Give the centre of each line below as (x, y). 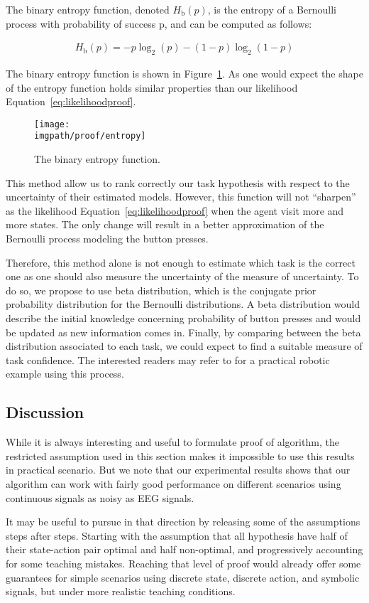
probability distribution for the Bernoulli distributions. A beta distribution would (183, 304)
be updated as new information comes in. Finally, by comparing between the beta (183, 332)
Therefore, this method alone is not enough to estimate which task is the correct (181, 262)
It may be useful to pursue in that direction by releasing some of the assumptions (183, 522)
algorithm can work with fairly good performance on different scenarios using (174, 484)
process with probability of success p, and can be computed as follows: (159, 23)
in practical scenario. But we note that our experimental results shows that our (178, 470)
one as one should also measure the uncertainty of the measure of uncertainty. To (182, 276)
